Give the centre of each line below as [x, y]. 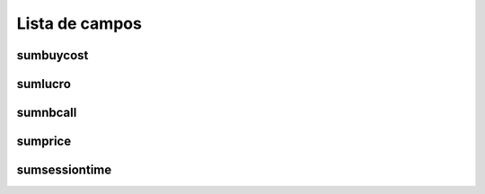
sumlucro [44, 84]
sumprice [44, 141]
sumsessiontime [64, 170]
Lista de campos [79, 23]
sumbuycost [53, 55]
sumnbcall [47, 113]
